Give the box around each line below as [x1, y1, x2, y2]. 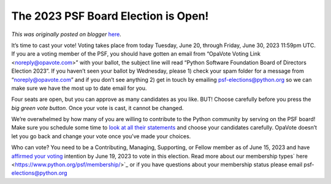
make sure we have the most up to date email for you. [11, 84, 147, 92]
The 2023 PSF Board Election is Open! [11, 9, 209, 23]
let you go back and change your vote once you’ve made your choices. [11, 132, 191, 140]
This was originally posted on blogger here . [11, 31, 122, 38]
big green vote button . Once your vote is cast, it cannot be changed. [11, 104, 184, 111]
